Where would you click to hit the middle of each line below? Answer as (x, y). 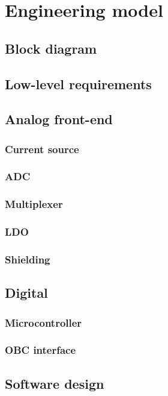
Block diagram (51, 48)
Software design (55, 383)
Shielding (28, 259)
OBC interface (40, 350)
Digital (26, 293)
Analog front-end (59, 119)
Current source (42, 149)
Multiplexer (34, 204)
